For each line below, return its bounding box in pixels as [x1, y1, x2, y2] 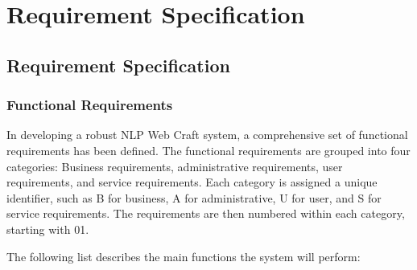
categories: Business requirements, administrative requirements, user [6, 157, 343, 174]
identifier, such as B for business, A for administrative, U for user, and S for [6, 189, 382, 206]
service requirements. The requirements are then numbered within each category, [6, 205, 405, 222]
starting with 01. [6, 220, 89, 237]
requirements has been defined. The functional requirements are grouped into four [6, 141, 411, 158]
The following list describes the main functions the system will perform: [6, 247, 361, 264]
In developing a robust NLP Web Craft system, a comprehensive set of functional [6, 126, 408, 143]
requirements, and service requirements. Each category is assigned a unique [6, 174, 378, 190]
